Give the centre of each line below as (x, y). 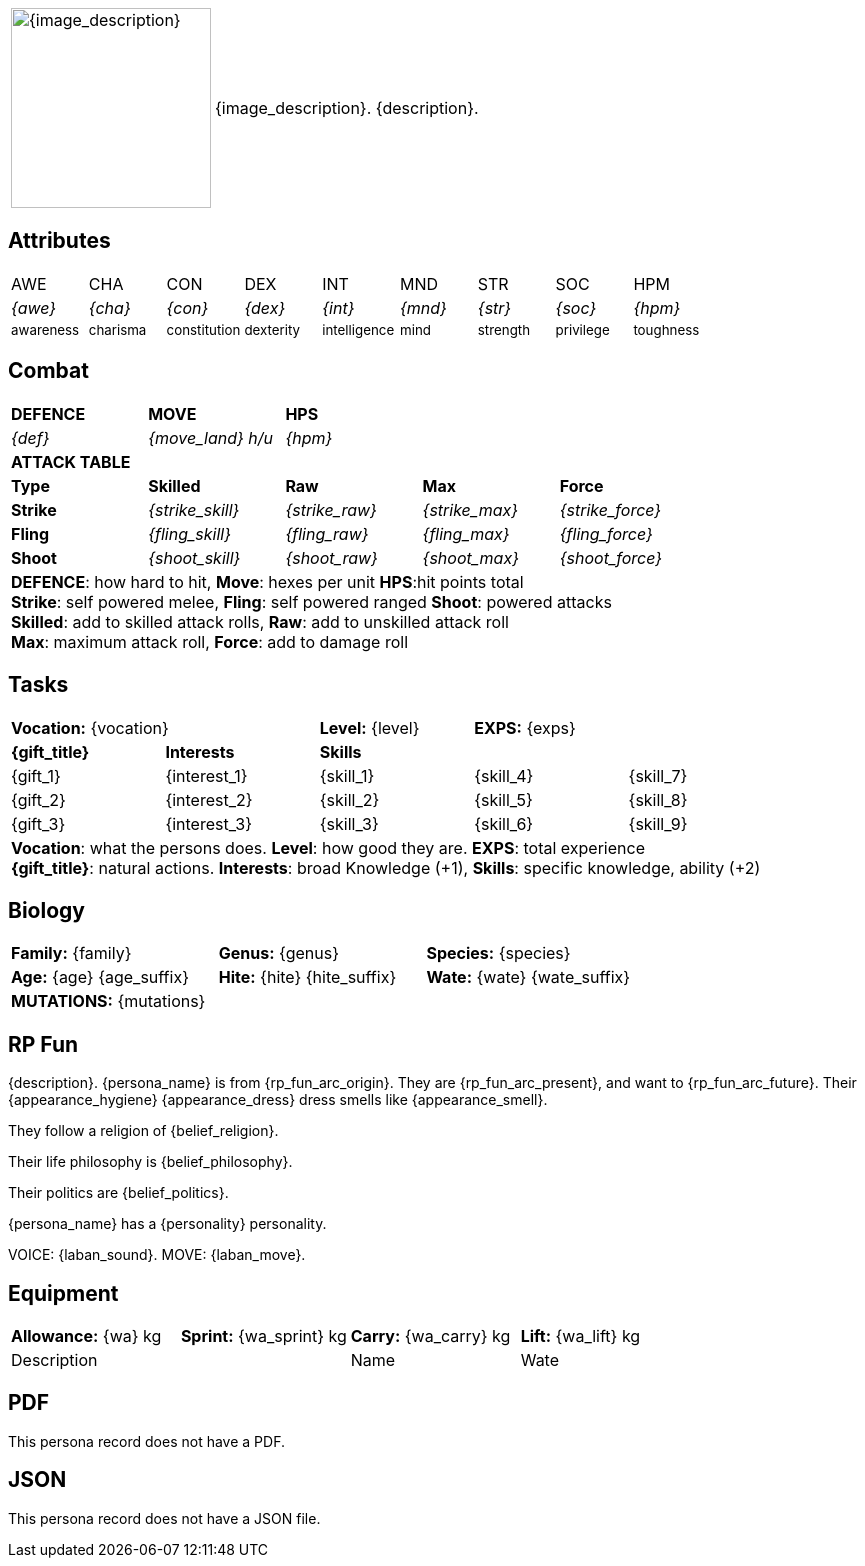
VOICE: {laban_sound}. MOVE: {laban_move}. (157, 1255)
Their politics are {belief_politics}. (118, 1193)
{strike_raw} (331, 509)
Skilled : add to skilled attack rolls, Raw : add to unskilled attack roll (260, 621)
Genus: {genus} (278, 953)
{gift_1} (36, 775)
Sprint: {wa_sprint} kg (263, 1336)
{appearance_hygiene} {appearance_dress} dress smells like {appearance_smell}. (278, 1100)
